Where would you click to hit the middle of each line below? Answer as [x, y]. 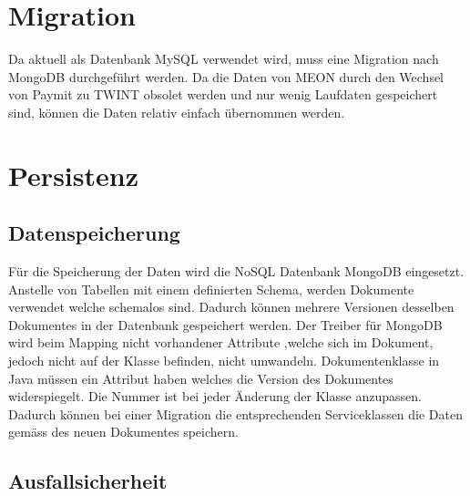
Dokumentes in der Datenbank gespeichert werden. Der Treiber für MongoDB [225, 324]
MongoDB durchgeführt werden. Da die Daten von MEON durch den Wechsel [226, 76]
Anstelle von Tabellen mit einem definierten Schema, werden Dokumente [211, 289]
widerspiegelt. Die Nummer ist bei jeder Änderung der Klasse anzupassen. [215, 396]
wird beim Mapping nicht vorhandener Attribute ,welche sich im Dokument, [221, 342]
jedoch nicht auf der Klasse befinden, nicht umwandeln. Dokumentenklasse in [224, 361]
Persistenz [73, 175]
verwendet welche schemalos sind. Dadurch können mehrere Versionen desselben [231, 307]
